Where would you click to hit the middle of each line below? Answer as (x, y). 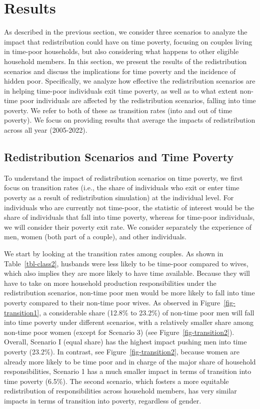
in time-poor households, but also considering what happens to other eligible (121, 51)
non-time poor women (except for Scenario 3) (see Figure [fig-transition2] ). (119, 332)
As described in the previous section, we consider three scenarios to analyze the (126, 32)
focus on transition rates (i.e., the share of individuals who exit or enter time (122, 187)
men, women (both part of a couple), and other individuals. (95, 237)
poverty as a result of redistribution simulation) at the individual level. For (119, 197)
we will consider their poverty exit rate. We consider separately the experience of (128, 227)
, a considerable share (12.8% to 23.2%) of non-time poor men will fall (147, 312)
